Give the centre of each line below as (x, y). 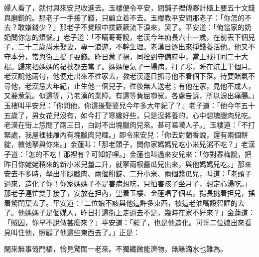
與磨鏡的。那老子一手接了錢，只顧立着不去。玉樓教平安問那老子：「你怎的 (124, 17)
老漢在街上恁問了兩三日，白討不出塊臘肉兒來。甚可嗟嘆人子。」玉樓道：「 (123, 125)
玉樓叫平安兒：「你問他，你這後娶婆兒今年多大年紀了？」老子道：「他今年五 (126, 105)
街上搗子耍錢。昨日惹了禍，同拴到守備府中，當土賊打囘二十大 (147, 56)
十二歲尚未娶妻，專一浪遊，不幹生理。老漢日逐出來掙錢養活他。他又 (136, 47)
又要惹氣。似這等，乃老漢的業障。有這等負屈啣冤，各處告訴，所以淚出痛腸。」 (129, 95)
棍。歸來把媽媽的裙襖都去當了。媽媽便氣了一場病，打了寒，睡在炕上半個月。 (129, 66)
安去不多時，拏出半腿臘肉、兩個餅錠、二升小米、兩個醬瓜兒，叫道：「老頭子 (128, 174)
